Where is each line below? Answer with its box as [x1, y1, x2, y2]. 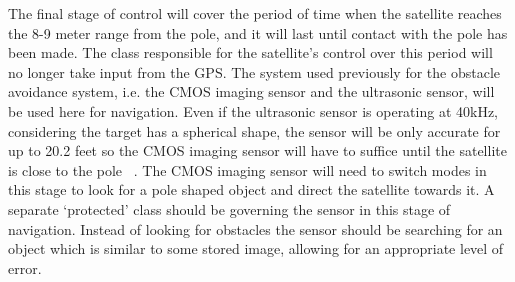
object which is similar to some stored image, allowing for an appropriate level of [8, 238, 504, 259]
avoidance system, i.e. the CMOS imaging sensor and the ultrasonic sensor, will [8, 81, 495, 102]
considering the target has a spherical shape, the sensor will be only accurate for [8, 120, 501, 141]
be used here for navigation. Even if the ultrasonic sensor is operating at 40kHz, [8, 100, 499, 121]
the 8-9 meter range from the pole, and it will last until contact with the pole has [8, 22, 508, 43]
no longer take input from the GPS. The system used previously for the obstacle [8, 61, 501, 82]
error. [8, 257, 42, 278]
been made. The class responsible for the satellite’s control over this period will [8, 42, 493, 63]
